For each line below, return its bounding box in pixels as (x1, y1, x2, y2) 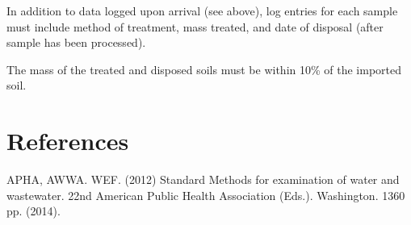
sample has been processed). (6, 34, 146, 51)
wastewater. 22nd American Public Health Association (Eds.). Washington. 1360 (6, 186, 405, 203)
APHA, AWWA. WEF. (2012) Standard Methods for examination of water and (6, 171, 400, 188)
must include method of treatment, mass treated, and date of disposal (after (6, 18, 384, 35)
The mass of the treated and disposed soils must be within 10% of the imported (6, 60, 402, 77)
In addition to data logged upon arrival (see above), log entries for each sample (6, 2, 398, 19)
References (6, 124, 129, 157)
